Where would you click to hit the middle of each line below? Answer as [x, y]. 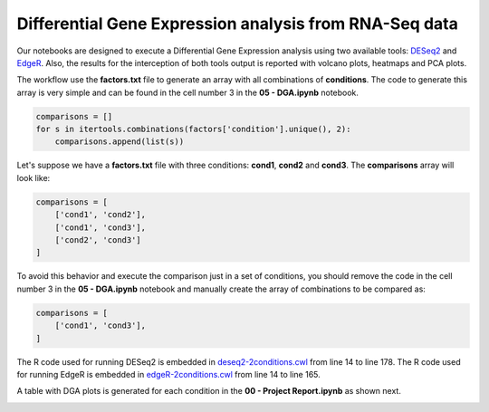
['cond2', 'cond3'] [98, 240]
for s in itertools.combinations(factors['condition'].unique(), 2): [193, 129]
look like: [34, 177]
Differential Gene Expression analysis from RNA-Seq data [238, 24]
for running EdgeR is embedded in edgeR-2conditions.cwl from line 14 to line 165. [168, 374]
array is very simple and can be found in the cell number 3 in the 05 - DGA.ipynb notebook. [188, 92]
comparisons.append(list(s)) [120, 142]
